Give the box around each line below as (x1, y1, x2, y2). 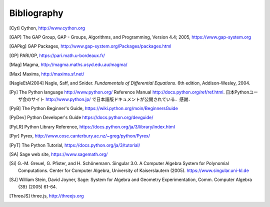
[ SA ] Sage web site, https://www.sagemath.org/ (9, 151, 108, 157)
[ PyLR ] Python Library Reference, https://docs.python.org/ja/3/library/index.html (9, 123, 175, 129)
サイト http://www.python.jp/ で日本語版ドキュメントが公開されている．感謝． (30, 96, 192, 102)
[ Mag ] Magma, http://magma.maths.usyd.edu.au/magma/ (9, 61, 127, 67)
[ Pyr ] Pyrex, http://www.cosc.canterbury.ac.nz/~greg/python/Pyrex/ (9, 133, 150, 139)
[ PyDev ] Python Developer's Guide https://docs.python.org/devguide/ (9, 114, 153, 120)
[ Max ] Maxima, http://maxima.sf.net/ (9, 70, 84, 77)
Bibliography (9, 7, 63, 18)
